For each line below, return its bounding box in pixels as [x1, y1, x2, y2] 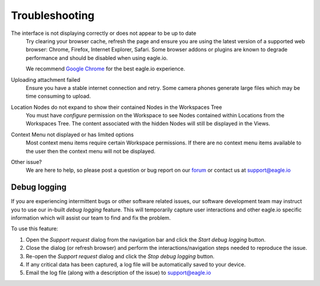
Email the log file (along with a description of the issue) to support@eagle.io [25, 269, 212, 277]
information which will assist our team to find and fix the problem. [11, 214, 171, 221]
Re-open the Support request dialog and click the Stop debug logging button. [25, 252, 215, 260]
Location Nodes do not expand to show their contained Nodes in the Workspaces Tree [11, 104, 222, 111]
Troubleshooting [11, 9, 95, 22]
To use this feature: [11, 225, 59, 232]
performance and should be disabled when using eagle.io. [25, 54, 168, 62]
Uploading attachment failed [11, 76, 81, 83]
